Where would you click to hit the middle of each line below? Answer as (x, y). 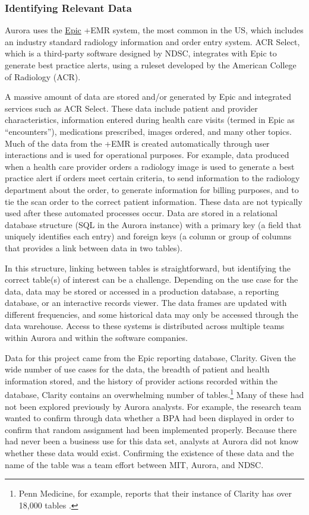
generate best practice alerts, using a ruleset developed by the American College (151, 65)
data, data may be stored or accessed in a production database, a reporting (142, 291)
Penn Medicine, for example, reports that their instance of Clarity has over (155, 493)
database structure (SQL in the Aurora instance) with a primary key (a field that (153, 224)
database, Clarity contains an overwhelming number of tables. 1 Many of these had (154, 394)
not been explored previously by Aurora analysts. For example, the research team (153, 406)
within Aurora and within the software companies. (96, 338)
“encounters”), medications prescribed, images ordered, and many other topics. (148, 131)
